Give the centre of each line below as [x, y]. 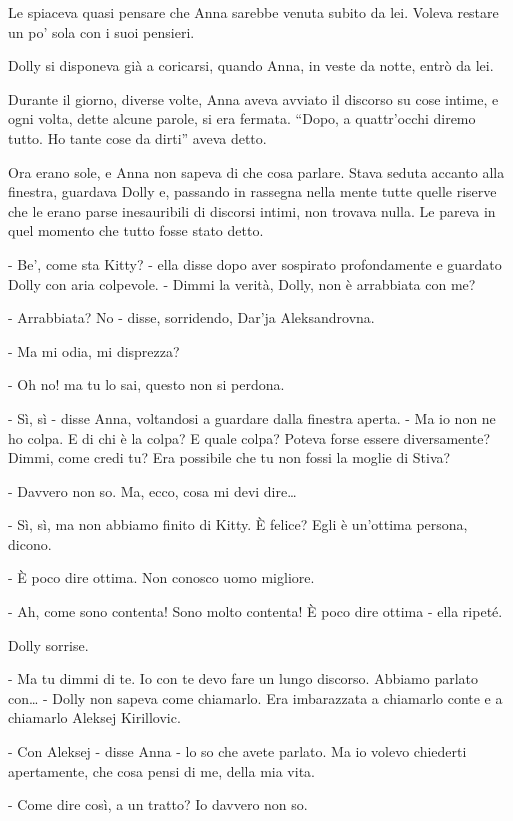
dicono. [30, 543]
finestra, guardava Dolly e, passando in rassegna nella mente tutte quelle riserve [252, 191]
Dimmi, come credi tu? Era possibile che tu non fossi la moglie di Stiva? [229, 457]
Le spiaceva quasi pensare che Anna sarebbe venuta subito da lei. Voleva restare [253, 12]
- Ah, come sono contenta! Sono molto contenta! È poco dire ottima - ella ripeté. [255, 611]
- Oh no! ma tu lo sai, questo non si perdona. [146, 384]
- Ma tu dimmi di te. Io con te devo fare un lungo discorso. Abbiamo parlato [243, 678]
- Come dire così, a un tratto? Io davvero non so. [158, 804]
